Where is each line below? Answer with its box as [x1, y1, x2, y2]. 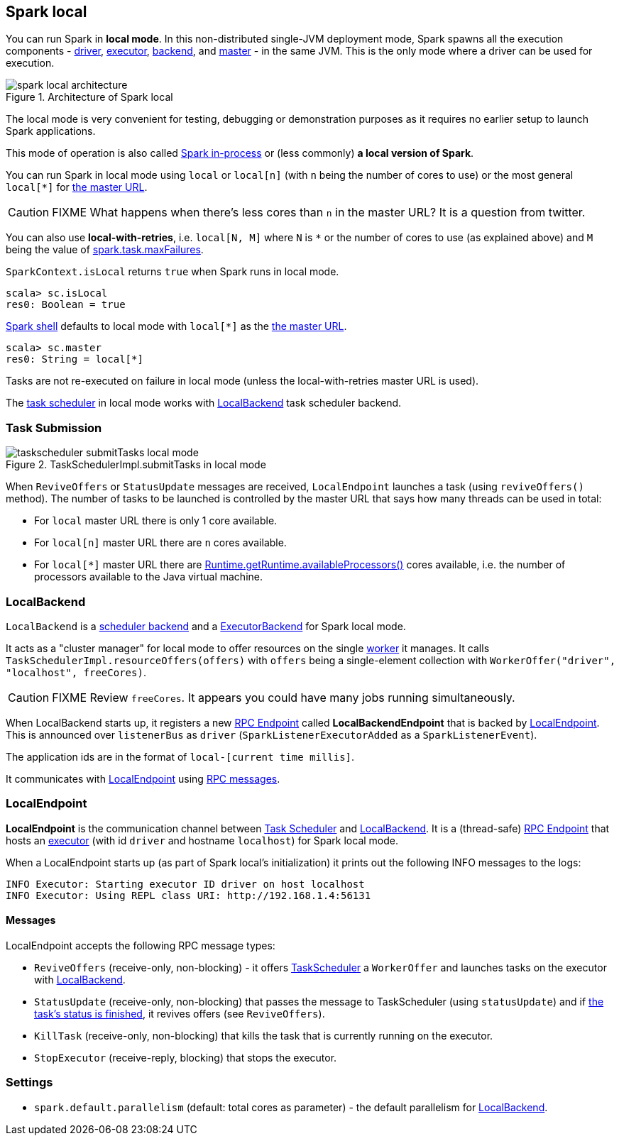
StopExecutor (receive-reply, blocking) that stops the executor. [34, 1051, 337, 1064]
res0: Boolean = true [6, 299, 126, 311]
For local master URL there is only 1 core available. [34, 514, 278, 527]
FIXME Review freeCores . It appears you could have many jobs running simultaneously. [52, 690, 515, 705]
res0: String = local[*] [6, 353, 143, 365]
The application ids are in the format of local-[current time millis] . [6, 750, 355, 763]
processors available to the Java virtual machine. [34, 570, 263, 583]
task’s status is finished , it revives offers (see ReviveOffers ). [34, 1007, 325, 1020]
